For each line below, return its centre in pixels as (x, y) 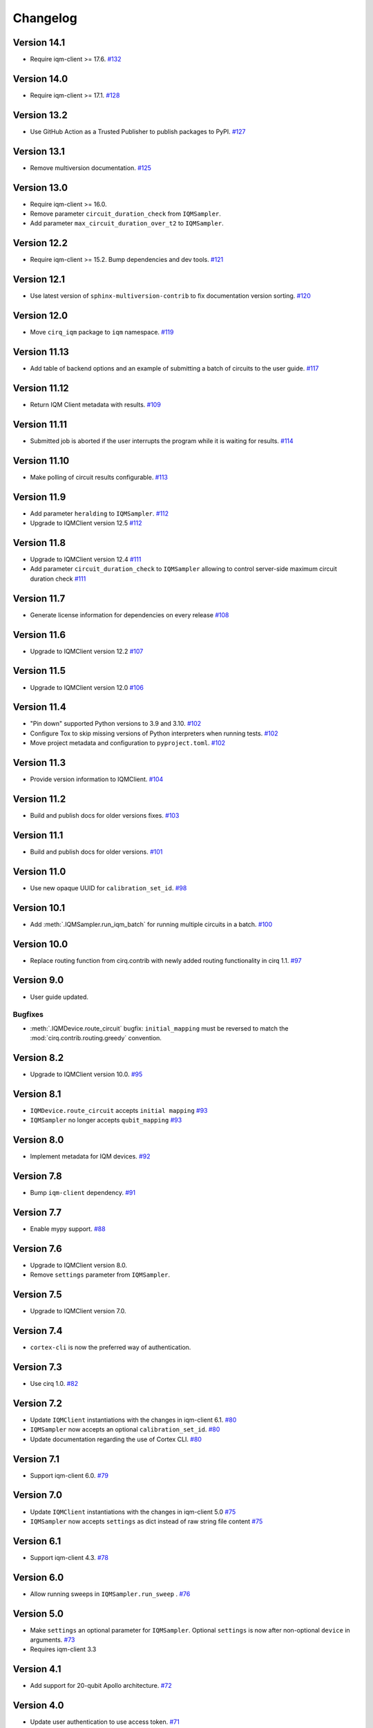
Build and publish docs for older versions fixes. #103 (105, 816)
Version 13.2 (40, 115)
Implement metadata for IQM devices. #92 (90, 1156)
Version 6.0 (38, 1577)
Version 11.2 (39, 799)
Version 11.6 (39, 635)
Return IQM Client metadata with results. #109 (96, 405)
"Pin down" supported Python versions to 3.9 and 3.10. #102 (116, 724)
